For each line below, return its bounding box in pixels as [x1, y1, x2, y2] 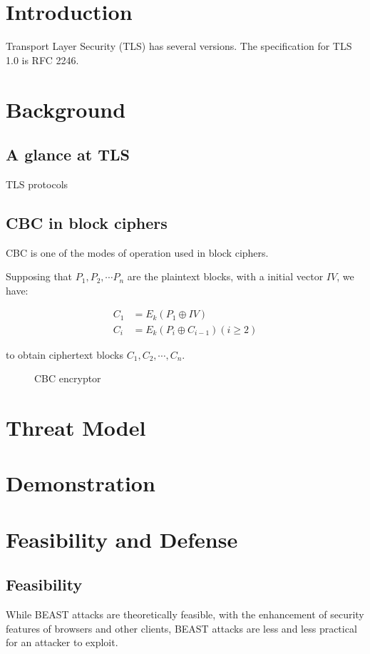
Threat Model [6, 412, 146, 441]
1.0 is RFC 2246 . [6, 52, 79, 67]
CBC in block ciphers [6, 211, 168, 233]
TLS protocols [6, 176, 68, 191]
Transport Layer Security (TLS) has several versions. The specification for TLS [6, 39, 352, 53]
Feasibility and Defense [6, 524, 238, 553]
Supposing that [6, 269, 73, 284]
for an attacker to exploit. [6, 635, 118, 650]
